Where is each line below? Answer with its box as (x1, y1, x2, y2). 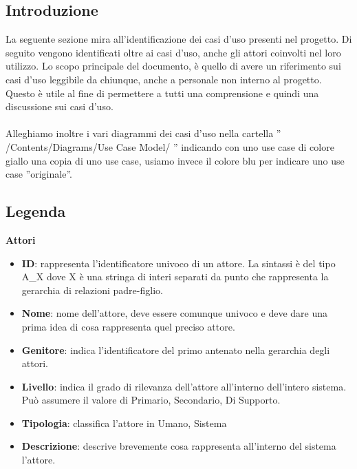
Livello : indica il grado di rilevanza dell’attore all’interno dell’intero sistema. (21, 379, 347, 393)
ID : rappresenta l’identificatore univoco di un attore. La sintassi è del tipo (21, 256, 336, 270)
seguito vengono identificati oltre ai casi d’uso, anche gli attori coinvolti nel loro (6, 45, 341, 59)
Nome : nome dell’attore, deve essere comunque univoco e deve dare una (21, 306, 327, 320)
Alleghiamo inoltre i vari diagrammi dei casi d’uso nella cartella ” (6, 126, 281, 140)
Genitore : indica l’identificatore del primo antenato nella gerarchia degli (21, 342, 330, 357)
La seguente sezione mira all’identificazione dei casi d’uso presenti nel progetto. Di (6, 32, 352, 46)
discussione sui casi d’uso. (6, 99, 113, 114)
